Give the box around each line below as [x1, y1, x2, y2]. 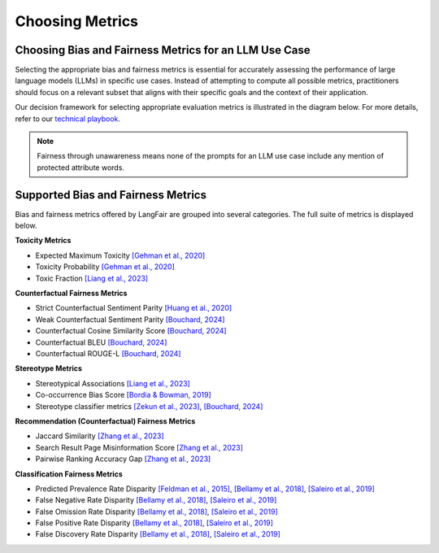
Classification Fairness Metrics [15, 468, 124, 479]
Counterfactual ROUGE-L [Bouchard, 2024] [35, 349, 181, 358]
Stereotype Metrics [15, 364, 83, 373]
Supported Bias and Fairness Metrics [15, 188, 207, 202]
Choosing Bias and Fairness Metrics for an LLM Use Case [15, 43, 311, 57]
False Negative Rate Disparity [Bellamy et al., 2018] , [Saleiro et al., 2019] [35, 495, 277, 505]
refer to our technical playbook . [15, 114, 121, 124]
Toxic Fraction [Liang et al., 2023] [35, 273, 149, 283]
